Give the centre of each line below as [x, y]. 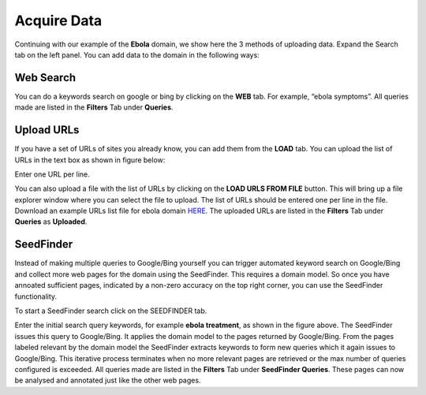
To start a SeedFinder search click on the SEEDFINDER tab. [111, 311]
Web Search [45, 78]
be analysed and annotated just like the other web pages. [108, 380]
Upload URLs [47, 130]
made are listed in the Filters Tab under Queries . [94, 107]
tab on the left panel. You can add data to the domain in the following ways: [137, 54]
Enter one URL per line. [52, 174]
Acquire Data [58, 20]
